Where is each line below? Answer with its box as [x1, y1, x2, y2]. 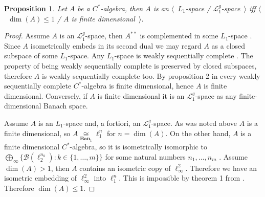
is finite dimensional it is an [97, 90, 185, 101]
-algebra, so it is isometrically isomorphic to [70, 141, 207, 152]
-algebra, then [100, 3, 143, 13]
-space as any [195, 90, 237, 101]
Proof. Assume [4, 30, 50, 41]
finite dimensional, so [4, 127, 71, 138]
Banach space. [43, 100, 88, 111]
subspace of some [4, 50, 58, 61]
